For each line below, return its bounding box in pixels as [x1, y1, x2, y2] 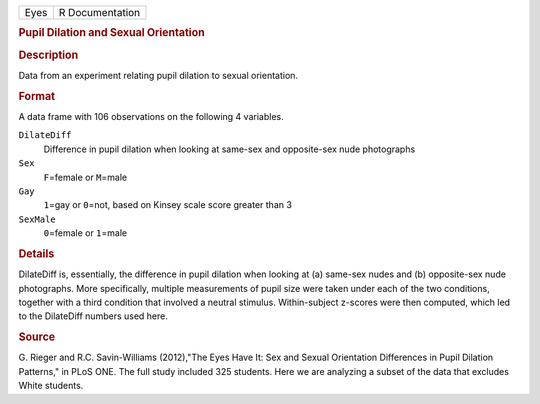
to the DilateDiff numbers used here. [18, 310, 169, 322]
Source [18, 330, 56, 344]
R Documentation [58, 6, 141, 19]
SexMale [18, 213, 57, 225]
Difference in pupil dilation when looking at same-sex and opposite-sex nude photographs [43, 143, 416, 155]
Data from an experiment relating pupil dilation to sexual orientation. [18, 69, 299, 81]
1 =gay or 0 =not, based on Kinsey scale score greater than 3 [43, 199, 292, 211]
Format [18, 89, 55, 103]
